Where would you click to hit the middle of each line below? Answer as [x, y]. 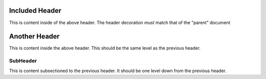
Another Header [34, 37]
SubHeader [23, 61]
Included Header [35, 11]
